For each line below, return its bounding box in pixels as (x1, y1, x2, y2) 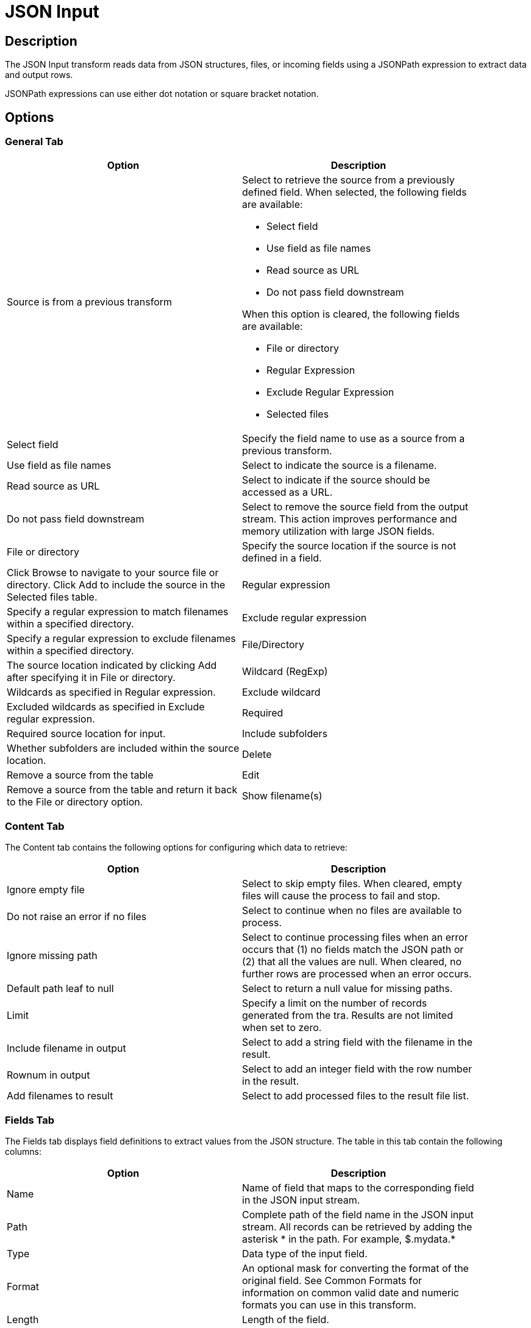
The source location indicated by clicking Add (7, 659, 217, 672)
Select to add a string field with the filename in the (242, 1036, 473, 1049)
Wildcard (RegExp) (242, 665, 328, 678)
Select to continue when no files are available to (242, 904, 462, 917)
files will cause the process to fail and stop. (242, 890, 441, 902)
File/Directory (242, 638, 304, 651)
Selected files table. (7, 591, 98, 604)
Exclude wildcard (242, 686, 321, 699)
